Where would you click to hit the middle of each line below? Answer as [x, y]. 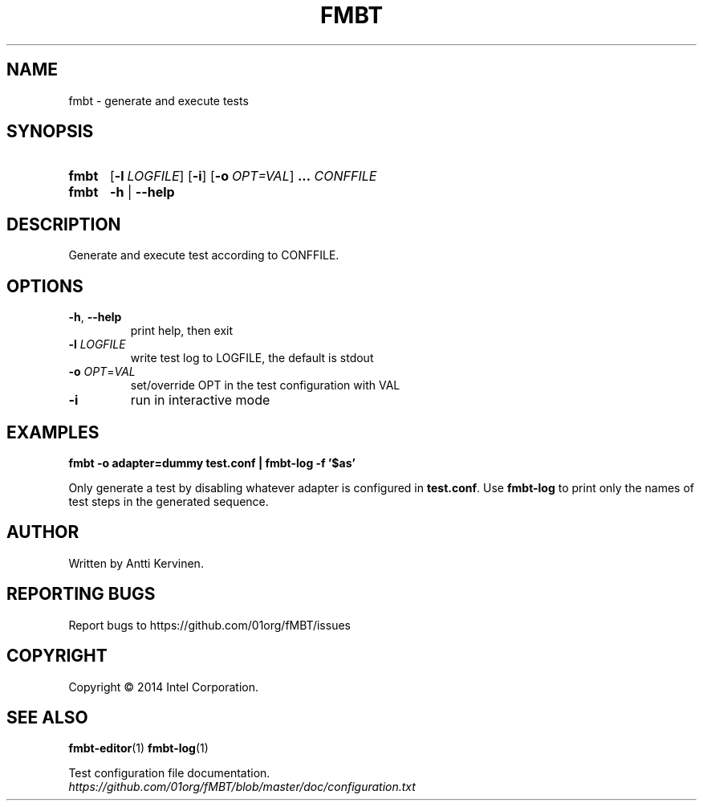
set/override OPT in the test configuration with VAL [265, 385]
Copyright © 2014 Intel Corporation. [163, 687]
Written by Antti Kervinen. [136, 563]
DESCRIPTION [64, 224]
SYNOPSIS [50, 132]
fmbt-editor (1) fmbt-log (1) [138, 748]
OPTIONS [45, 286]
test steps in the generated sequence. [169, 501]
